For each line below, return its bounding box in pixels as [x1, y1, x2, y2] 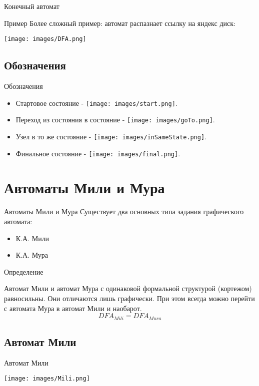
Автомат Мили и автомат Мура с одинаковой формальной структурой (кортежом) [4, 283, 252, 294]
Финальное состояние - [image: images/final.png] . [15, 148, 180, 158]
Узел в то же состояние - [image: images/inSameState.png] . [15, 131, 206, 141]
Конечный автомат [4, 1, 59, 11]
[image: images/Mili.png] [4, 375, 90, 383]
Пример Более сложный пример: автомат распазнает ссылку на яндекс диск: [4, 17, 235, 28]
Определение [4, 266, 43, 277]
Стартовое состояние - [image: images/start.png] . [15, 97, 177, 108]
